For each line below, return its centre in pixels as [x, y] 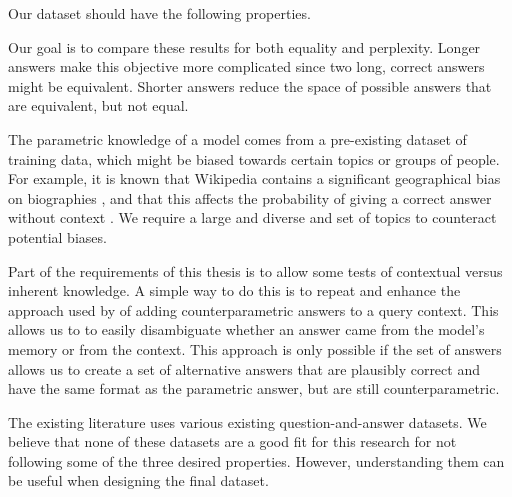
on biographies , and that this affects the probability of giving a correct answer [250, 197]
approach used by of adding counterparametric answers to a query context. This [253, 309]
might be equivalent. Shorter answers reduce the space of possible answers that [250, 85]
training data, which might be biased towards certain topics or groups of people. [254, 158]
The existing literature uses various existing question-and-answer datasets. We [247, 421]
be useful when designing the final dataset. [138, 480]
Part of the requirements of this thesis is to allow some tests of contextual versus [255, 270]
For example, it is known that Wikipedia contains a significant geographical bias [254, 178]
